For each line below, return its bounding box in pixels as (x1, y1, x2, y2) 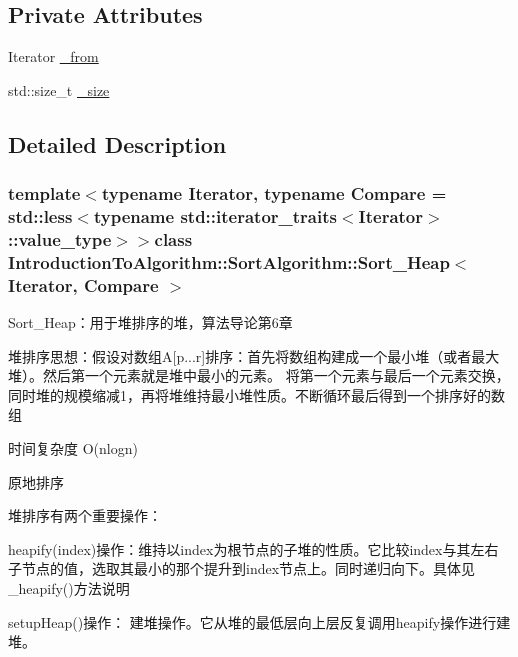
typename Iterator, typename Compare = (101, 181, 447, 206)
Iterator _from (8, 46, 99, 67)
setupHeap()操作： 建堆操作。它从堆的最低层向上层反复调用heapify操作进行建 (8, 611, 511, 632)
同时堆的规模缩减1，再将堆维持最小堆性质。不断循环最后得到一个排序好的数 (8, 384, 505, 405)
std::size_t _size (8, 79, 110, 100)
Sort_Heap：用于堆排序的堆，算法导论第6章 (8, 312, 293, 333)
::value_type (8, 226, 112, 251)
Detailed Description (8, 128, 227, 159)
